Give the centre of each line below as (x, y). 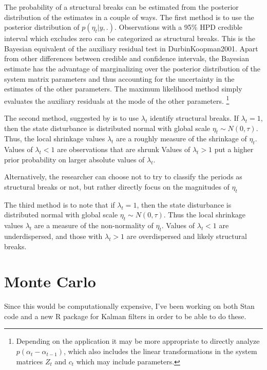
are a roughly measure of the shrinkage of (182, 138)
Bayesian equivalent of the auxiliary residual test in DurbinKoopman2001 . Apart (131, 48)
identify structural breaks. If (194, 118)
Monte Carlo (50, 281)
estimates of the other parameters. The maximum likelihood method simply (123, 89)
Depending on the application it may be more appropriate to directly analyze (138, 341)
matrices (30, 361)
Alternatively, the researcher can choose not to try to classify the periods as (123, 177)
